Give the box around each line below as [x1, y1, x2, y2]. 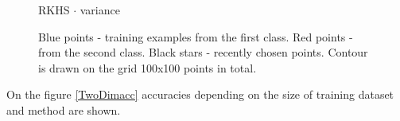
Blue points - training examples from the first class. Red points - [38, 28, 353, 45]
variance [80, 2, 120, 18]
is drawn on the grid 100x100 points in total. [38, 59, 257, 76]
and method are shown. [6, 101, 121, 118]
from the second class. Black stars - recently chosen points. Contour [38, 44, 368, 60]
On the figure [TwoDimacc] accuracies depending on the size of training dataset [6, 86, 394, 103]
